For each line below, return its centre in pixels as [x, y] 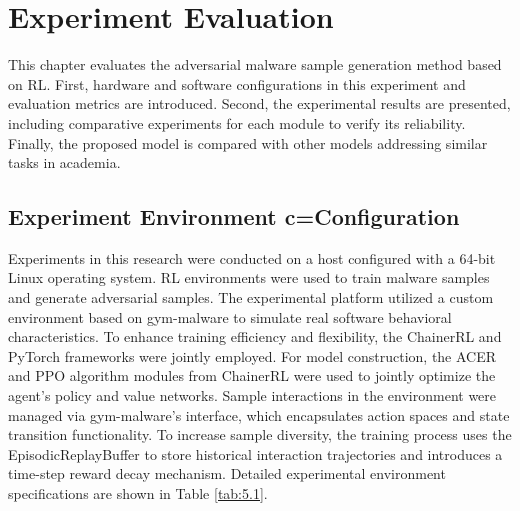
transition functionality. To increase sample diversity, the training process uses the [260, 434]
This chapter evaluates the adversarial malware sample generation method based [255, 64]
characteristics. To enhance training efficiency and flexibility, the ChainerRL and [255, 336]
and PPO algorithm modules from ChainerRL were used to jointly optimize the [252, 375]
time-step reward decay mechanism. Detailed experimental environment [227, 473]
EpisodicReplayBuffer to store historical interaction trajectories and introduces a [255, 453]
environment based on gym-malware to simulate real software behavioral [230, 316]
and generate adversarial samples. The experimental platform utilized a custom [251, 297]
